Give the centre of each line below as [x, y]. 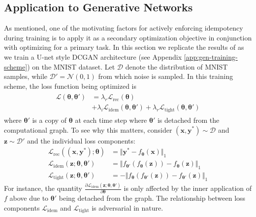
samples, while [26, 76]
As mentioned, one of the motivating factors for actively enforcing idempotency [124, 28]
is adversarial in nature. [128, 208]
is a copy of [49, 120]
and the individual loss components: [81, 140]
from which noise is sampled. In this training [166, 76]
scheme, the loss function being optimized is [70, 86]
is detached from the [188, 120]
